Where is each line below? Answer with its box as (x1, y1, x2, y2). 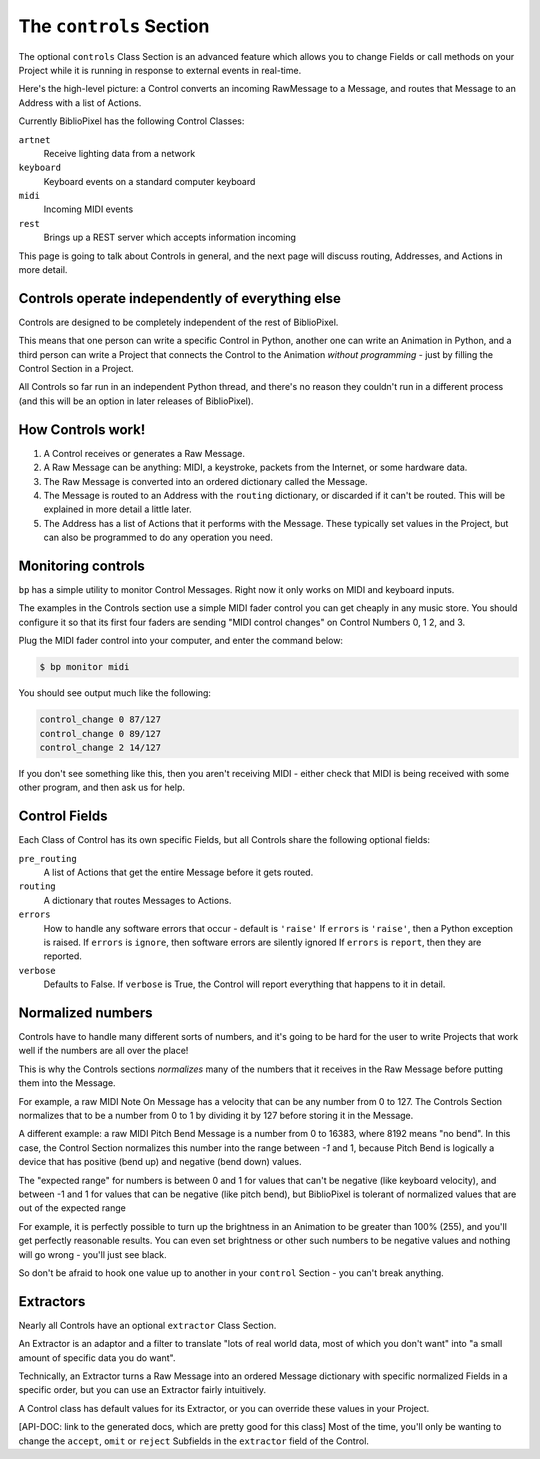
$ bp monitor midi (39, 661, 130, 673)
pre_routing (18, 853, 77, 864)
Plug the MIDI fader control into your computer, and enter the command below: (18, 635, 344, 647)
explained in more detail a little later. (43, 503, 192, 515)
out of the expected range (18, 1202, 127, 1214)
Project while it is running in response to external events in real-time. (18, 64, 302, 76)
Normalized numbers (18, 1004, 154, 1021)
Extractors (18, 1293, 86, 1310)
